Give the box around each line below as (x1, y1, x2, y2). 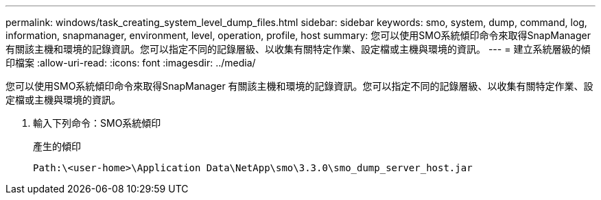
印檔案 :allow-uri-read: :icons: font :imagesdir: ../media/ (5, 57, 256, 68)
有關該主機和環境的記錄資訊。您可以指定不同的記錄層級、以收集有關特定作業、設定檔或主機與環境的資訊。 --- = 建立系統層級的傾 (5, 43, 591, 55)
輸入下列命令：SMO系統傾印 (33, 117, 161, 129)
